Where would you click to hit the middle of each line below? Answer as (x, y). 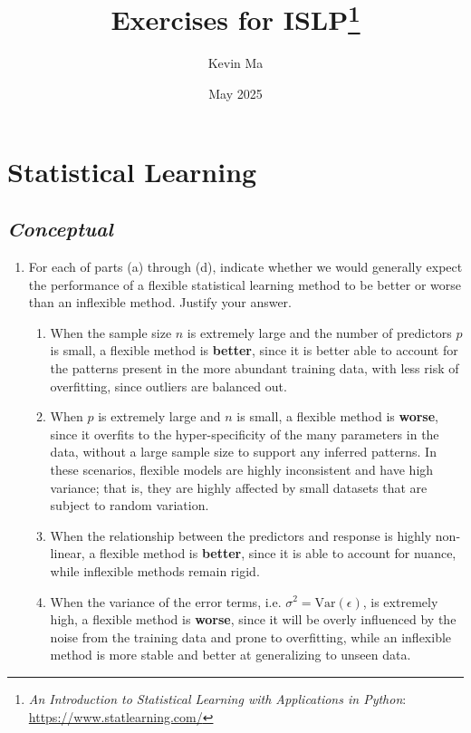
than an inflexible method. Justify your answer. (160, 302)
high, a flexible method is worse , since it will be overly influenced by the (253, 619)
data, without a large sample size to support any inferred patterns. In (243, 452)
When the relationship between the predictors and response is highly (241, 535)
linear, (67, 553)
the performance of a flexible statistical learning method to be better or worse (245, 284)
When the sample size (111, 332)
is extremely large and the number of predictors (319, 332)
